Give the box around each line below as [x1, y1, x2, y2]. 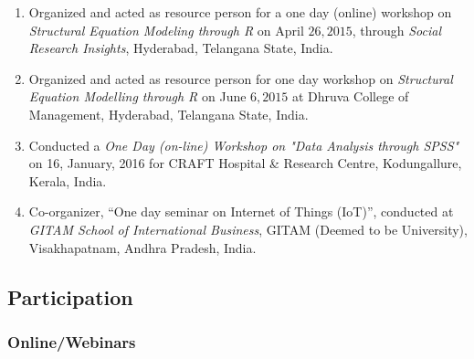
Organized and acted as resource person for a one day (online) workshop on [28, 3, 452, 21]
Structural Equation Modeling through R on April [28, 20, 304, 39]
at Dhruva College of [291, 87, 409, 106]
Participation [7, 282, 133, 311]
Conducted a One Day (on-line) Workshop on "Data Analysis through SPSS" [28, 135, 459, 154]
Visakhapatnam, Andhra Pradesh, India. [28, 238, 257, 257]
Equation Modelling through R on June [28, 87, 247, 106]
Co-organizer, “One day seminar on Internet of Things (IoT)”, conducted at [28, 202, 454, 221]
